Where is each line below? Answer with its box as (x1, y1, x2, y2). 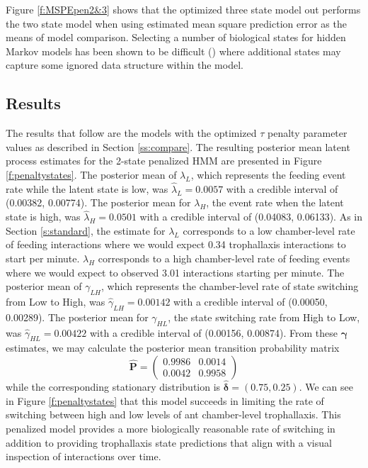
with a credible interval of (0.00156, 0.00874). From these (90, 325, 338, 340)
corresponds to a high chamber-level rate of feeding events (98, 250, 350, 265)
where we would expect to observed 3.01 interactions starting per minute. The (6, 264, 345, 279)
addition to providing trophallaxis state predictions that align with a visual (6, 435, 332, 450)
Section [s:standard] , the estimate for (6, 223, 166, 238)
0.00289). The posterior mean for (6, 309, 149, 324)
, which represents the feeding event (190, 167, 346, 182)
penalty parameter (268, 126, 347, 140)
